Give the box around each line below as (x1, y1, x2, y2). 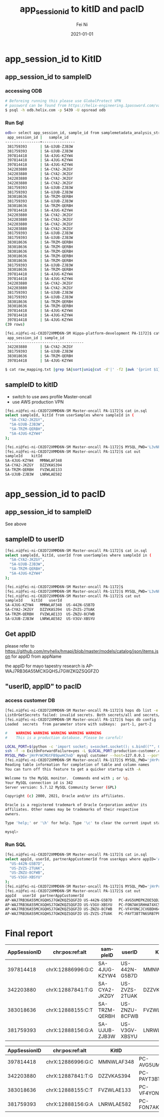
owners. (5, 812, 21, 817)
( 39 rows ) (5, 322, 25, 327)
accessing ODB (5, 87, 42, 94)
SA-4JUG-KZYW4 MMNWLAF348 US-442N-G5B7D (5, 602, 95, 608)
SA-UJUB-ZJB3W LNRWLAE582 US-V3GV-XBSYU (5, 616, 95, 621)
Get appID (5, 630, 36, 638)
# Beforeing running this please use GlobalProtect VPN (5, 99, 121, 104)
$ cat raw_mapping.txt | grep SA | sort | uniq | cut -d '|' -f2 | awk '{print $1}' (5, 367, 163, 372)
